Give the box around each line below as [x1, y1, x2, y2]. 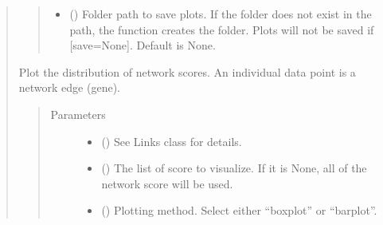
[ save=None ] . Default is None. [69, 37, 216, 53]
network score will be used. [101, 175, 233, 191]
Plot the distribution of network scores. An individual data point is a [18, 63, 356, 80]
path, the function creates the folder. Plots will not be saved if [69, 21, 374, 37]
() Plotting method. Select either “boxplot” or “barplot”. [101, 202, 377, 219]
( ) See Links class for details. [101, 132, 242, 149]
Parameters [50, 105, 106, 122]
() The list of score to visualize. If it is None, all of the [101, 160, 367, 176]
